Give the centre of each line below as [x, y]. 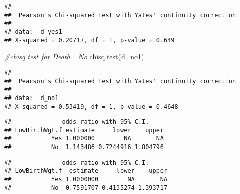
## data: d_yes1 [33, 32]
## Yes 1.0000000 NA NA [86, 180]
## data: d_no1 [31, 98]
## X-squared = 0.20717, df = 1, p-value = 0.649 [89, 40]
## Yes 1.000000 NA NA [84, 139]
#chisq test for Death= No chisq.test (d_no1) [74, 56]
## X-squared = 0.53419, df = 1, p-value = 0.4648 [91, 106]
